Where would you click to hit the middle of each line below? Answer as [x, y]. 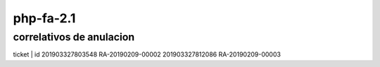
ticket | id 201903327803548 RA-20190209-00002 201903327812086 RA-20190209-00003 [147, 54]
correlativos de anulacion [74, 37]
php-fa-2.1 [44, 18]
